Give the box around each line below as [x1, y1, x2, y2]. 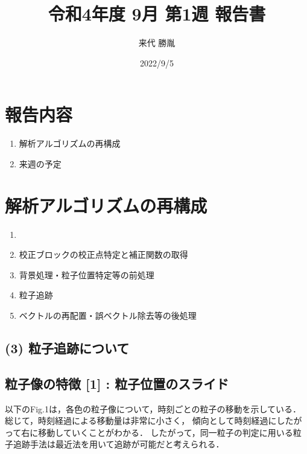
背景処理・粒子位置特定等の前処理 [19, 268, 154, 281]
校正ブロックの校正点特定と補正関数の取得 [19, 248, 188, 261]
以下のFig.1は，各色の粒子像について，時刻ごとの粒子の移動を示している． [5, 402, 301, 415]
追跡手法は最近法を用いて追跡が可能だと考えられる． [13, 438, 224, 450]
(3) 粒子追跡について [5, 338, 130, 357]
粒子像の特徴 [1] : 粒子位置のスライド [5, 374, 229, 392]
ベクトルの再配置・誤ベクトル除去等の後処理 [19, 309, 197, 321]
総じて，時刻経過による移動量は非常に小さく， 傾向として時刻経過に [5, 414, 277, 427]
